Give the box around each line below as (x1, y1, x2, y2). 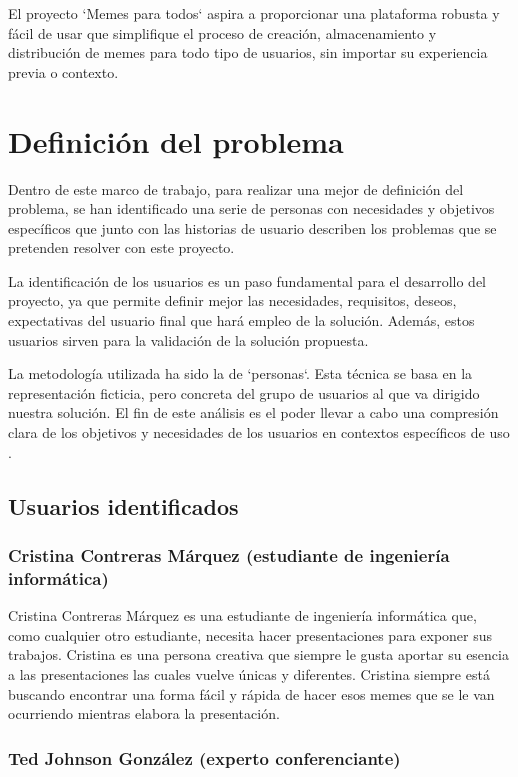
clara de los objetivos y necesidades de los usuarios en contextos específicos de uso (8, 422, 510, 443)
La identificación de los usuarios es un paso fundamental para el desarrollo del (8, 270, 486, 291)
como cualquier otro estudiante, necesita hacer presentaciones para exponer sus (8, 624, 493, 645)
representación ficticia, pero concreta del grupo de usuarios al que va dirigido (8, 382, 480, 403)
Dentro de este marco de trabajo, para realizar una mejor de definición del (8, 178, 464, 199)
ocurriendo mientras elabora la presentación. (8, 703, 280, 724)
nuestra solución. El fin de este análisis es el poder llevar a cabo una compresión (8, 402, 499, 423)
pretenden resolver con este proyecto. (8, 237, 235, 258)
